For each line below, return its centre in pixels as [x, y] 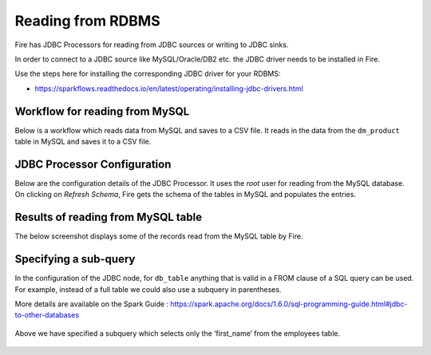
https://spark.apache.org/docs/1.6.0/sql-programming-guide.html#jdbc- [289, 304]
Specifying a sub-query [75, 259]
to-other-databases [47, 315]
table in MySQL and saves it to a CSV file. [83, 142]
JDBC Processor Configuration [93, 164]
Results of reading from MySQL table [109, 217]
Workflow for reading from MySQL [102, 111]
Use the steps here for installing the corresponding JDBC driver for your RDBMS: [148, 74]
